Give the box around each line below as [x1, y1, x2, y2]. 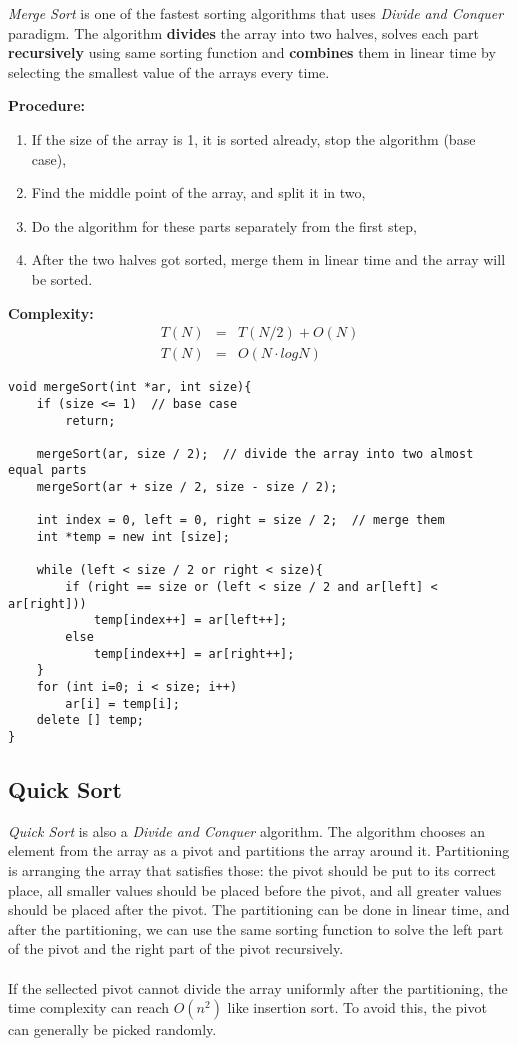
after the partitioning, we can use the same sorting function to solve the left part [8, 918, 504, 939]
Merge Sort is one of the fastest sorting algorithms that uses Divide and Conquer [8, 3, 504, 23]
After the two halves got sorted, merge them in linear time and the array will [31, 249, 506, 270]
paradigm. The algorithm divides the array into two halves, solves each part [8, 22, 480, 43]
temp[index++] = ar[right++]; [93, 646, 295, 661]
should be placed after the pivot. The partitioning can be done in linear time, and [8, 899, 510, 920]
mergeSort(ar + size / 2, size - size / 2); [36, 480, 338, 495]
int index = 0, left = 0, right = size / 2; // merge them [36, 513, 445, 528]
